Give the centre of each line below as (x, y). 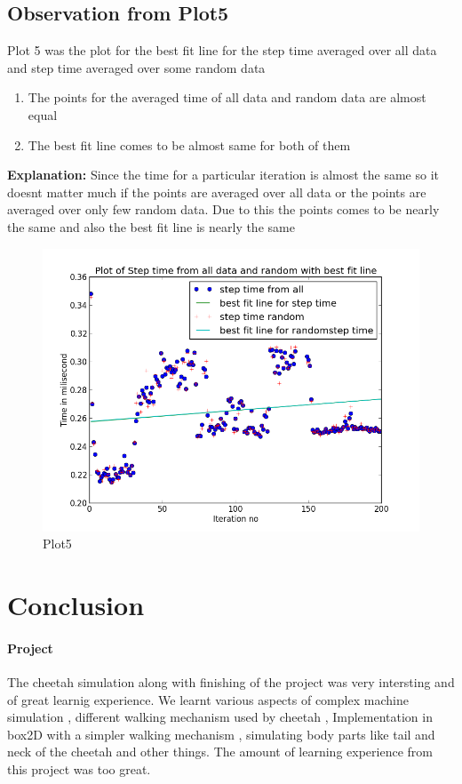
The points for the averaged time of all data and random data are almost (227, 97)
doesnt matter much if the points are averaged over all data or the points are (217, 192)
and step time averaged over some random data (136, 67)
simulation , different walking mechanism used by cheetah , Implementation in (220, 717)
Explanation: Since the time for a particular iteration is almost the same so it (223, 175)
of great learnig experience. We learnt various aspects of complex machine (208, 699)
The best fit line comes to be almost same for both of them (189, 144)
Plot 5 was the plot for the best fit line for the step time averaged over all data (222, 50)
